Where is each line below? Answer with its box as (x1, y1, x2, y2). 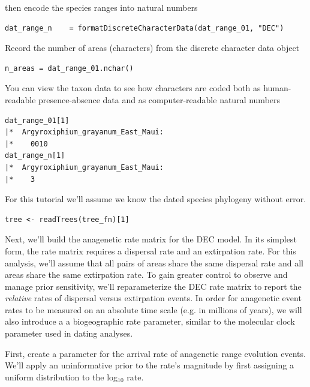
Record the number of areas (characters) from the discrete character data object (5, 41, 300, 54)
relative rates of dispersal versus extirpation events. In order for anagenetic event (5, 292, 302, 304)
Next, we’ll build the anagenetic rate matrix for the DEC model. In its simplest (5, 233, 297, 245)
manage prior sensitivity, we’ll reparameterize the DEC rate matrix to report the (5, 280, 302, 292)
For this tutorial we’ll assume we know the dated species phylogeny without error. (5, 193, 306, 205)
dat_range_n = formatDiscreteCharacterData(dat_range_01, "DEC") (5, 23, 284, 32)
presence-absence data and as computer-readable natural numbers (38, 93, 281, 106)
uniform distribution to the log (5, 370, 118, 383)
